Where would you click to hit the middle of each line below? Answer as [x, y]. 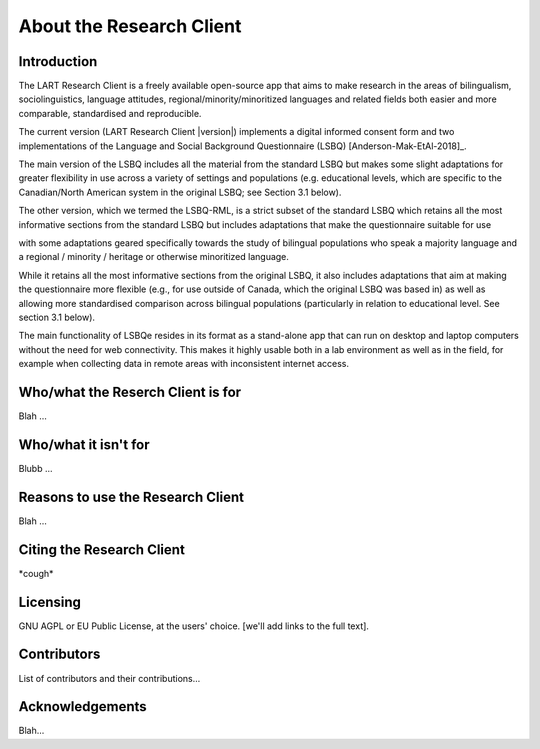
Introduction [58, 61]
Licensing [50, 601]
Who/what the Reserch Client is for [130, 391]
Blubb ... [36, 468]
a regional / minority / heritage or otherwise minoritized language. [154, 257]
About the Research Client [130, 26]
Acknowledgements [82, 706]
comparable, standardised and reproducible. [110, 113]
